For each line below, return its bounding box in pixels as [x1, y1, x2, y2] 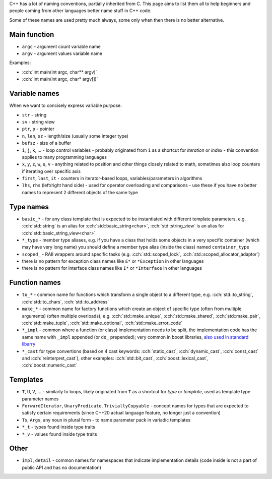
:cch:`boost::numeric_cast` [22, 362, 78, 368]
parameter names [22, 396, 59, 402]
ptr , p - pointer [22, 126, 55, 132]
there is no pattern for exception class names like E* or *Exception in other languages [22, 258, 204, 264]
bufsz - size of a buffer [22, 140, 72, 146]
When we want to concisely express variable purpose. [9, 102, 122, 108]
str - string [22, 111, 47, 118]
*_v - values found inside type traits [22, 431, 98, 437]
